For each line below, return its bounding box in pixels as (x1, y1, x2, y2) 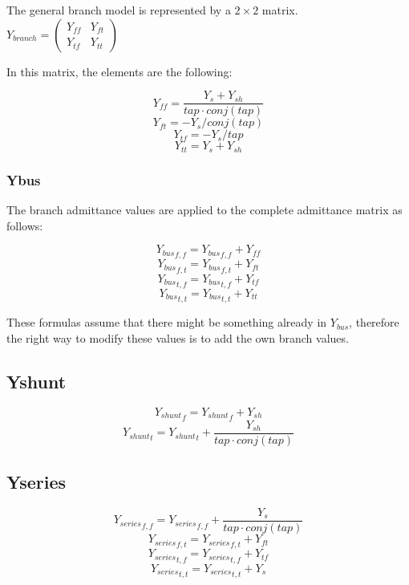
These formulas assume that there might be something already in (6, 314, 327, 331)
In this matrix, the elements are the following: (6, 63, 233, 79)
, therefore (349, 314, 399, 331)
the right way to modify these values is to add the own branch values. (6, 329, 349, 346)
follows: (6, 217, 43, 234)
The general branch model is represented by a (6, 2, 231, 18)
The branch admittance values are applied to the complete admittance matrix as (6, 201, 403, 217)
